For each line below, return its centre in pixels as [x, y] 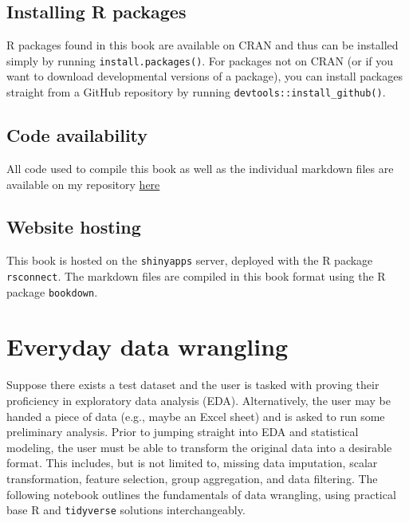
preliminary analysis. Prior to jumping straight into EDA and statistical [183, 432]
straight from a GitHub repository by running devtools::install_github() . [196, 92]
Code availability [77, 135]
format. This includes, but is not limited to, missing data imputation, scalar [192, 463]
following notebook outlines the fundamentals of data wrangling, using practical [201, 494]
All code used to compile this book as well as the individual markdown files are [200, 168]
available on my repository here [83, 184]
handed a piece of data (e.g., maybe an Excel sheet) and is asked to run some [196, 416]
